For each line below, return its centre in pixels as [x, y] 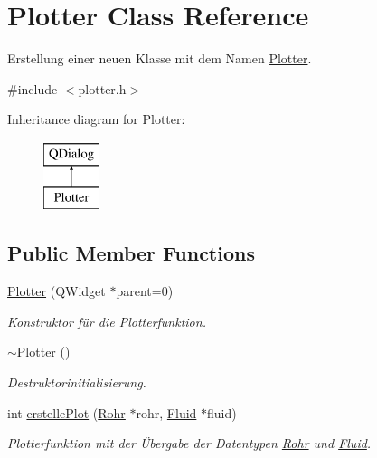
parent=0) [145, 291]
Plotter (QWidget [57, 291]
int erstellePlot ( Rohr [66, 412]
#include [33, 88]
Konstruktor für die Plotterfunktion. [107, 321]
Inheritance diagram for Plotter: [96, 119]
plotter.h [102, 88]
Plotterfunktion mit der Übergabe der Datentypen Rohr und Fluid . [189, 443]
